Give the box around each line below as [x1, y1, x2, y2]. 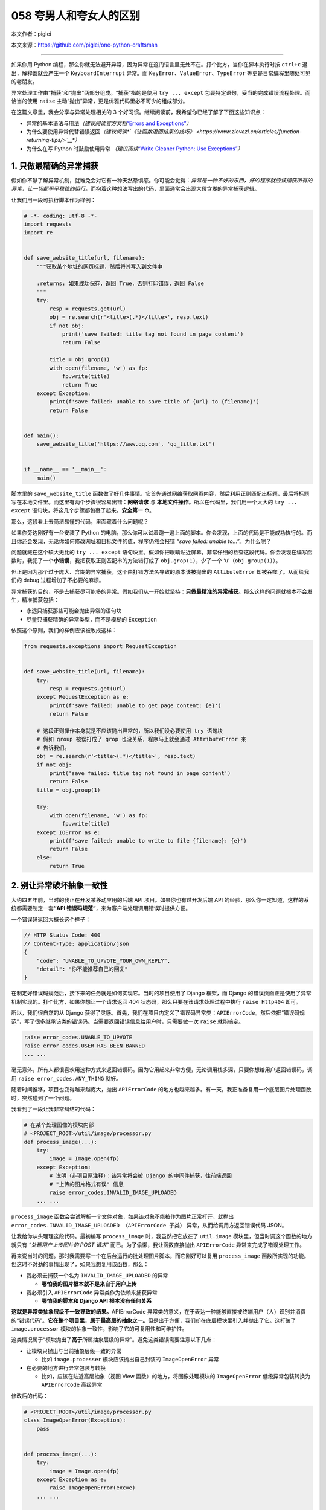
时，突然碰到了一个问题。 [11, 1094, 75, 1102]
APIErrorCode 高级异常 [41, 1381, 103, 1389]
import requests [24, 220, 72, 228]
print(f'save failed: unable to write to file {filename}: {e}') [49, 837, 247, 844]
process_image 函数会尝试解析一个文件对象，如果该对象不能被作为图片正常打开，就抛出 [11, 1213, 234, 1220]
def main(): [24, 432, 60, 439]
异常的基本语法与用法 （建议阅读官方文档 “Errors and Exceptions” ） [26, 120, 192, 127]
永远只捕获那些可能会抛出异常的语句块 [26, 607, 122, 614]
